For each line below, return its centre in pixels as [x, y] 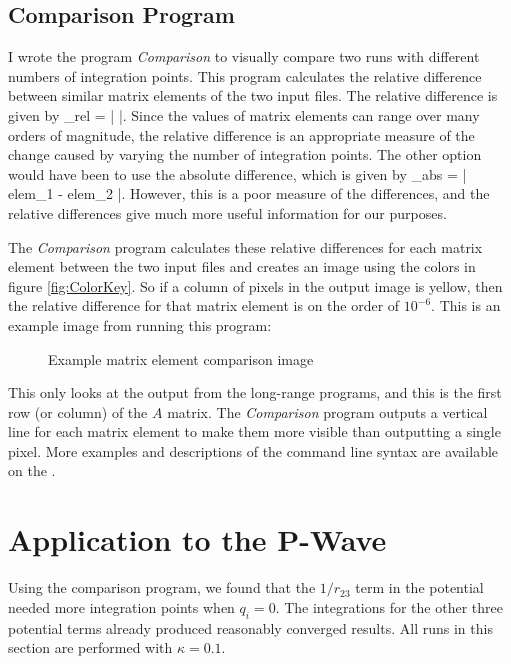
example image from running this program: [140, 324]
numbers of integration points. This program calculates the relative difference [245, 75]
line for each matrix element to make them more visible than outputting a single [254, 431]
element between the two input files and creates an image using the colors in [242, 266]
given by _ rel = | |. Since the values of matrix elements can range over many [244, 114]
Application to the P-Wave [197, 539]
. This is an [466, 305]
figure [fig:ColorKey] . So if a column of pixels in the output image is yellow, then [255, 285]
